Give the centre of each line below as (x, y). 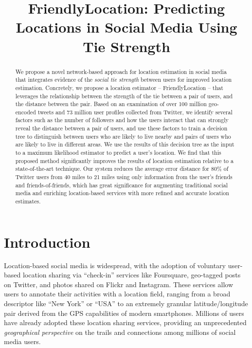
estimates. (28, 201)
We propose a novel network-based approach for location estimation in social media (121, 71)
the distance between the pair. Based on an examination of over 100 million (111, 104)
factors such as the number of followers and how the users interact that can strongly (122, 120)
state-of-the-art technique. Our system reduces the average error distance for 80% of (122, 169)
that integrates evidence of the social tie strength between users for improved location (124, 80)
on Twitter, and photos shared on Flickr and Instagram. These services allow (119, 284)
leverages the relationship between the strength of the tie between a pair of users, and (124, 96)
